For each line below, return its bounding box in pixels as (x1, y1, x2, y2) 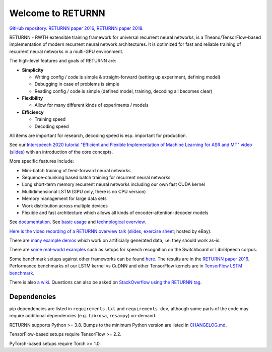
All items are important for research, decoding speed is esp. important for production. (9, 132, 187, 138)
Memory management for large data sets (22, 195, 107, 201)
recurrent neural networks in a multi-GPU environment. (9, 48, 123, 54)
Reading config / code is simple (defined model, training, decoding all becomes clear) (34, 88, 213, 94)
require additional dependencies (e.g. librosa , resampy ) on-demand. (9, 313, 157, 319)
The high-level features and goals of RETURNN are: (9, 58, 116, 64)
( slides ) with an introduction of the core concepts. (9, 149, 113, 155)
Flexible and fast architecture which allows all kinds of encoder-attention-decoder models (22, 209, 209, 216)
